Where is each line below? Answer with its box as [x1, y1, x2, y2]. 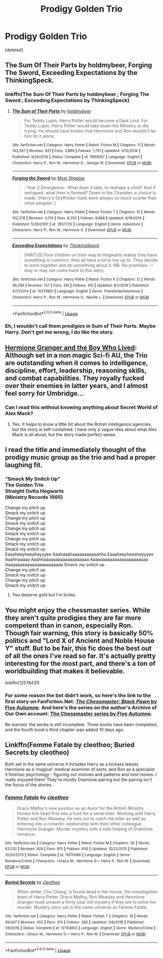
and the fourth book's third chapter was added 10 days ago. [5, 727, 125, 732]
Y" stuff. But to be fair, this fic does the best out [5, 644, 152, 652]
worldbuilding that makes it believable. [5, 667, 125, 675]
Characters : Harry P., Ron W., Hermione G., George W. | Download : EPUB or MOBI [12, 160, 152, 165]
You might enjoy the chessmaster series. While [5, 606, 150, 614]
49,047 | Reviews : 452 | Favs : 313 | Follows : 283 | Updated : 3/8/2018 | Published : [5, 920, 145, 924]
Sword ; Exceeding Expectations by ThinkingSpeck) [5, 97, 130, 104]
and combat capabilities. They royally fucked [5, 374, 145, 383]
